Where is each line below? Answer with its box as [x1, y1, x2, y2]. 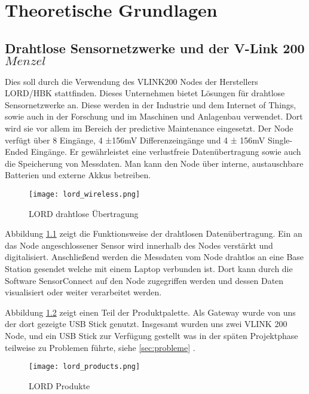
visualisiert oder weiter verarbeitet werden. [5, 286, 162, 298]
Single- [267, 133, 293, 146]
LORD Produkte [29, 379, 90, 392]
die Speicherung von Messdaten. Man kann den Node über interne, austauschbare [5, 157, 304, 169]
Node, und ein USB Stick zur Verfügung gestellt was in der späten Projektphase [5, 329, 298, 341]
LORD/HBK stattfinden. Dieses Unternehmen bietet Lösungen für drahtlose [5, 87, 285, 99]
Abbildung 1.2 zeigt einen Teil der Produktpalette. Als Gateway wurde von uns [5, 306, 296, 318]
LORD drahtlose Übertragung [29, 207, 139, 219]
